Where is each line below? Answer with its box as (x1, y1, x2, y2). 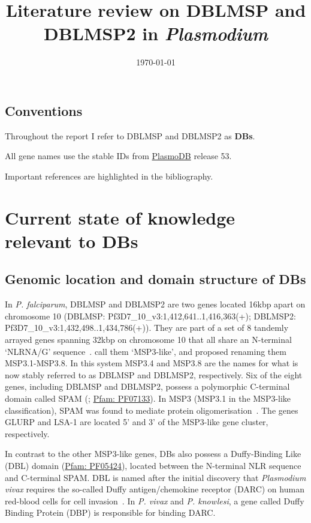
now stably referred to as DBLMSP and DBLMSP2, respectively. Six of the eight (5, 368, 303, 381)
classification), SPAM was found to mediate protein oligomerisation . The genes (5, 404, 298, 416)
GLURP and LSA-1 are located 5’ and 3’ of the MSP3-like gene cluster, (5, 416, 268, 428)
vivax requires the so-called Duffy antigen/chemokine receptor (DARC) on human (5, 483, 304, 495)
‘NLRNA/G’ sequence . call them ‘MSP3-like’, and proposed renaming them (5, 345, 286, 357)
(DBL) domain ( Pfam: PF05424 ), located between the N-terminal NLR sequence (5, 459, 301, 471)
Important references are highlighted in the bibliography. (5, 169, 213, 182)
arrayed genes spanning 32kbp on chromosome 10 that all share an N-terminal (5, 333, 292, 346)
